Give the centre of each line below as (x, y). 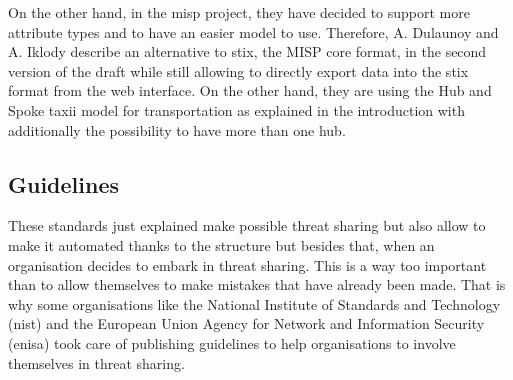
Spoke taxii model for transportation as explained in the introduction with (236, 109)
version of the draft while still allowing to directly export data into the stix (238, 70)
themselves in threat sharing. (96, 362)
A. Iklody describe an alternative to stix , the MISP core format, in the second (247, 51)
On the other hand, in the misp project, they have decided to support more (239, 12)
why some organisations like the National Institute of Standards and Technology (254, 303)
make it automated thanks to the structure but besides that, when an (221, 244)
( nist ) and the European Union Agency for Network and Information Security (246, 323)
